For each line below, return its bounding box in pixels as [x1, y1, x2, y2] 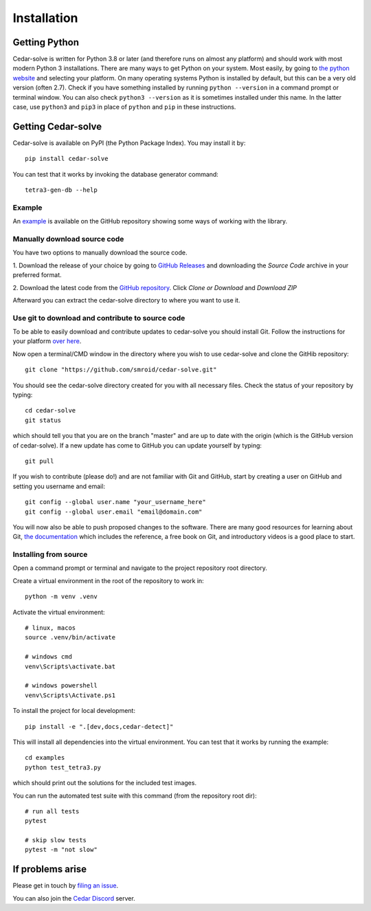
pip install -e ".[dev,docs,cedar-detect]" [25, 723, 174, 730]
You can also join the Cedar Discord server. [12, 894, 135, 902]
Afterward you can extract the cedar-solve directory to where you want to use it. [12, 296, 240, 304]
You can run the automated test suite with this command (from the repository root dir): [12, 791, 257, 800]
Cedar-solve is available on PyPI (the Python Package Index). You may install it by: [12, 138, 246, 147]
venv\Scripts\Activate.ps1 [25, 691, 116, 699]
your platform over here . [12, 337, 82, 345]
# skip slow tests [25, 836, 87, 844]
